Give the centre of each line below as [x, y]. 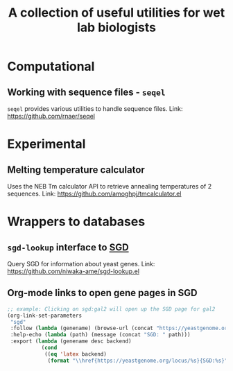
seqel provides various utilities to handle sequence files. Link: [95, 109]
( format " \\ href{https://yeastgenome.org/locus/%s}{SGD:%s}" [138, 361]
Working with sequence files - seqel [86, 92]
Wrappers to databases [76, 222]
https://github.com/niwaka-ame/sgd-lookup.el [74, 271]
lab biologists [116, 27]
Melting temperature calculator [76, 170]
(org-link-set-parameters [44, 316]
